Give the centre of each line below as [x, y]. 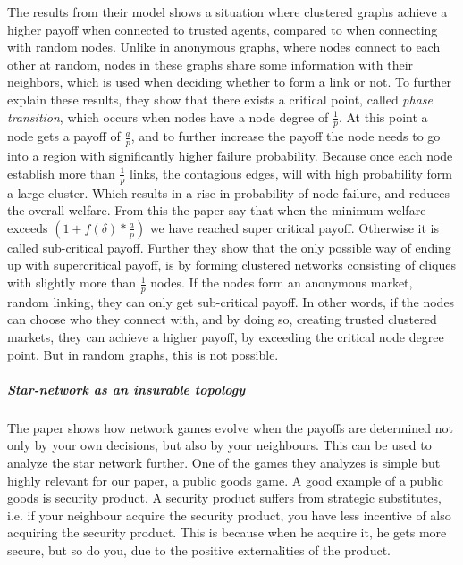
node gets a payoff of [64, 136]
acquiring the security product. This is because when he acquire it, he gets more [227, 532]
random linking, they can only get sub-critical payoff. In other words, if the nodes [231, 301]
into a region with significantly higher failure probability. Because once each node [230, 156]
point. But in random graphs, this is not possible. [143, 354]
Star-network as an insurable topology [126, 389]
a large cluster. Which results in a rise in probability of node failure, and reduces [228, 192]
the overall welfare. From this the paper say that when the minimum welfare [217, 210]
